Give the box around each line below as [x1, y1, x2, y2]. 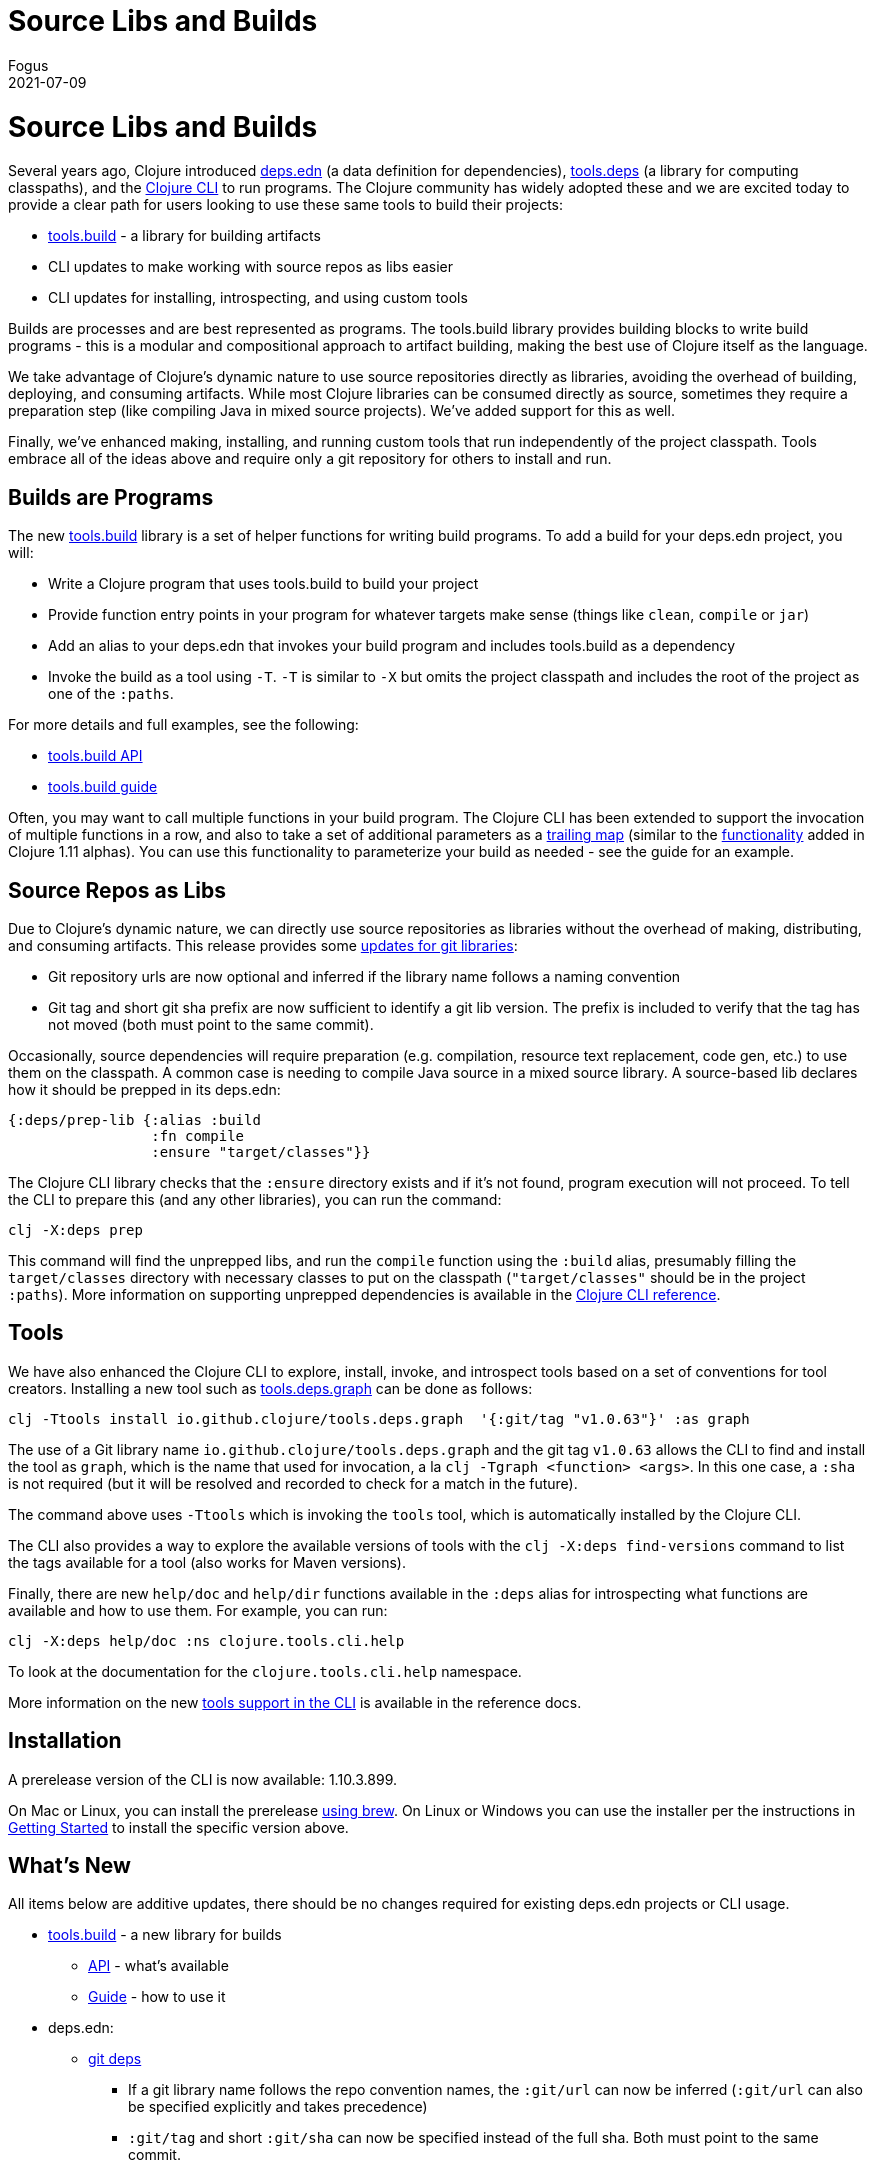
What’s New [8, 1853, 131, 1879]
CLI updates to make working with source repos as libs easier [48, 258, 453, 276]
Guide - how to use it [88, 1988, 226, 2006]
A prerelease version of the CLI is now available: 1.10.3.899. [8, 1770, 398, 1788]
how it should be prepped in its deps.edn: [8, 1080, 281, 1098]
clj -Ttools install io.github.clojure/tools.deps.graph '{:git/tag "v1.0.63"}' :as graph [8, 1410, 750, 1427]
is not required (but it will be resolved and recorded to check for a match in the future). [8, 1474, 578, 1492]
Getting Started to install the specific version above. [8, 1818, 349, 1836]
